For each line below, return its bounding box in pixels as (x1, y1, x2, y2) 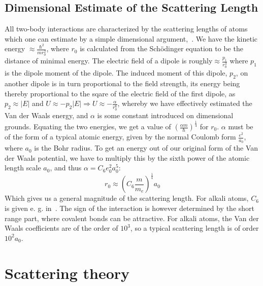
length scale (5, 162, 41, 173)
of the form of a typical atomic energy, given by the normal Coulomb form (5, 131, 236, 142)
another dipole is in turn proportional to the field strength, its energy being (5, 78, 240, 89)
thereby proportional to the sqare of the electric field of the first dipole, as (5, 88, 236, 98)
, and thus (50, 162, 82, 173)
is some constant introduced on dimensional (97, 110, 234, 121)
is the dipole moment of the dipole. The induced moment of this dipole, (5, 67, 227, 78)
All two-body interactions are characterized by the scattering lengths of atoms (5, 23, 248, 34)
